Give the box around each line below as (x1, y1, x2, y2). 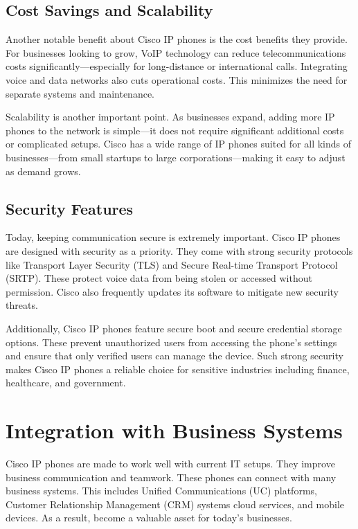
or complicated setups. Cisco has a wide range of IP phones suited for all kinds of (6, 136, 351, 151)
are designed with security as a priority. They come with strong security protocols (6, 243, 353, 258)
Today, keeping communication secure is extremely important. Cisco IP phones (6, 230, 341, 244)
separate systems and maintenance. (6, 86, 154, 100)
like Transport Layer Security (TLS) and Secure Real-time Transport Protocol (6, 257, 338, 271)
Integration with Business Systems (6, 416, 343, 445)
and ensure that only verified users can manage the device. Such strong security (6, 348, 343, 363)
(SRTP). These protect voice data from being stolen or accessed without (6, 271, 312, 285)
